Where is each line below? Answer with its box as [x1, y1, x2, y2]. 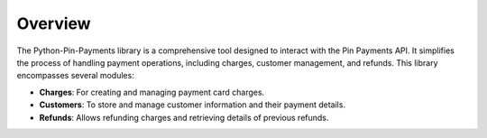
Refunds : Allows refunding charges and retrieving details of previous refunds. [39, 112, 329, 123]
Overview [16, 14, 91, 33]
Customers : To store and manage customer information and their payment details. [39, 99, 346, 110]
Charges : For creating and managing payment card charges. [39, 87, 265, 97]
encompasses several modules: [16, 70, 134, 81]
